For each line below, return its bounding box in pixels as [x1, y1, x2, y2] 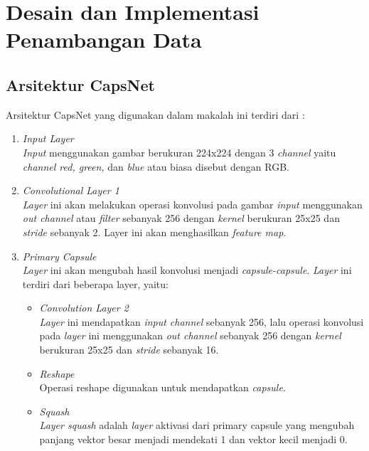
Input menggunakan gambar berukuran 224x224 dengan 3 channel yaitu [22, 144, 336, 159]
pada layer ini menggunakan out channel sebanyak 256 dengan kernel [39, 328, 341, 343]
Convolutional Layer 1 [22, 183, 119, 198]
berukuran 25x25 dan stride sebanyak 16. [39, 342, 219, 357]
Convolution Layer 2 [39, 300, 129, 315]
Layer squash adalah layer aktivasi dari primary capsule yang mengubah [39, 418, 355, 433]
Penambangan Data [6, 25, 202, 54]
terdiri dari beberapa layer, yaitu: [22, 276, 169, 291]
